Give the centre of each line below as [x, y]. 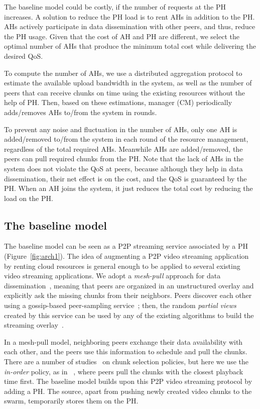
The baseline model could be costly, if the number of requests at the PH [115, 7]
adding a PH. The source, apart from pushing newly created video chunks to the [128, 391]
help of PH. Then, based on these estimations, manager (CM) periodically [118, 102]
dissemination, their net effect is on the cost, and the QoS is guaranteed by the [125, 178]
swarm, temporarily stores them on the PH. [71, 401]
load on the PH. [29, 198]
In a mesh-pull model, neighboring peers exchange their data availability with [123, 341]
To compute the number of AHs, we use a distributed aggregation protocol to [123, 73]
